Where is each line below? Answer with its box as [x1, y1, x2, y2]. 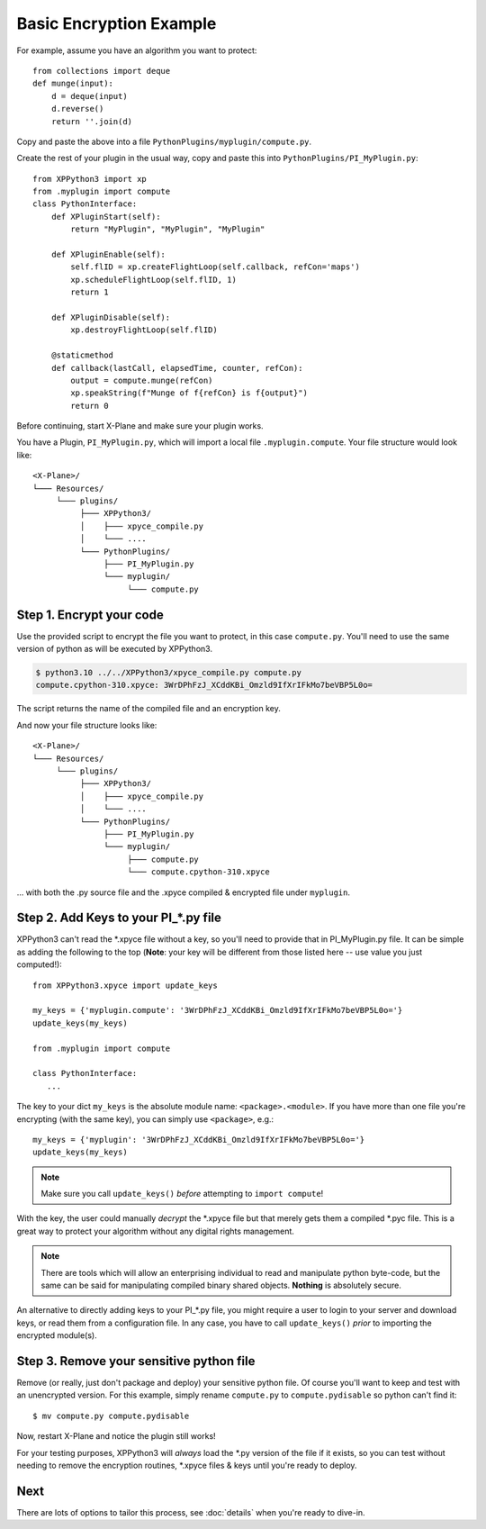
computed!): [16, 959, 62, 970]
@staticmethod [50, 350, 114, 360]
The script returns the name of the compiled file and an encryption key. [16, 703, 281, 714]
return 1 [70, 287, 109, 297]
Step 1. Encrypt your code [16, 607, 164, 622]
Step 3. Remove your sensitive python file [16, 1353, 256, 1369]
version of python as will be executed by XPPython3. [16, 644, 213, 655]
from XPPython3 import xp [32, 174, 148, 184]
